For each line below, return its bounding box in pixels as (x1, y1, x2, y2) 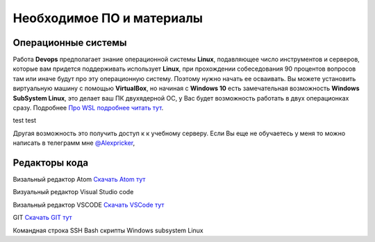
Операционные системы (12, 37, 127, 49)
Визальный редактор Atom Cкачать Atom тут (12, 175, 146, 184)
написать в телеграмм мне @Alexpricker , (12, 139, 135, 147)
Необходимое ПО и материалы (12, 10, 203, 26)
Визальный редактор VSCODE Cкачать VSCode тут (12, 200, 165, 209)
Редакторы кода (12, 157, 89, 168)
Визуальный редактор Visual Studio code (12, 188, 134, 196)
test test (12, 116, 37, 125)
